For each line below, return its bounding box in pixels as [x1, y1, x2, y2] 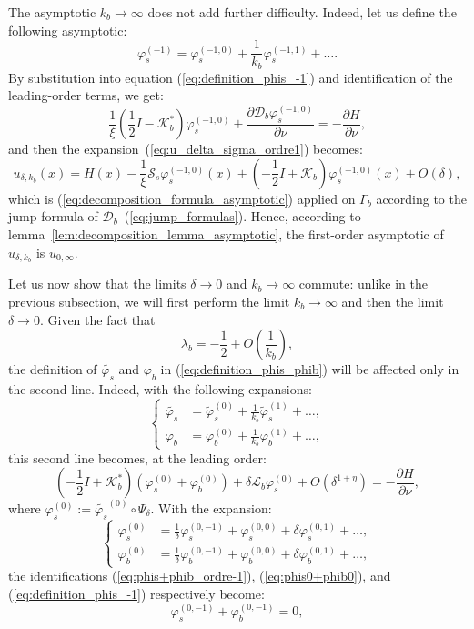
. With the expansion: [150, 498, 272, 517]
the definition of [8, 360, 97, 379]
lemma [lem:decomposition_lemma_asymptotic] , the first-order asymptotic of [8, 224, 444, 243]
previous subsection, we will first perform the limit [8, 291, 290, 310]
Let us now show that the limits [8, 274, 187, 293]
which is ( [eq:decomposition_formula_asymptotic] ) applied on [8, 188, 356, 208]
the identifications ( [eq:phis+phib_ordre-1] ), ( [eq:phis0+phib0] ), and [8, 566, 391, 585]
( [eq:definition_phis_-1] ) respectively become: [8, 583, 265, 603]
